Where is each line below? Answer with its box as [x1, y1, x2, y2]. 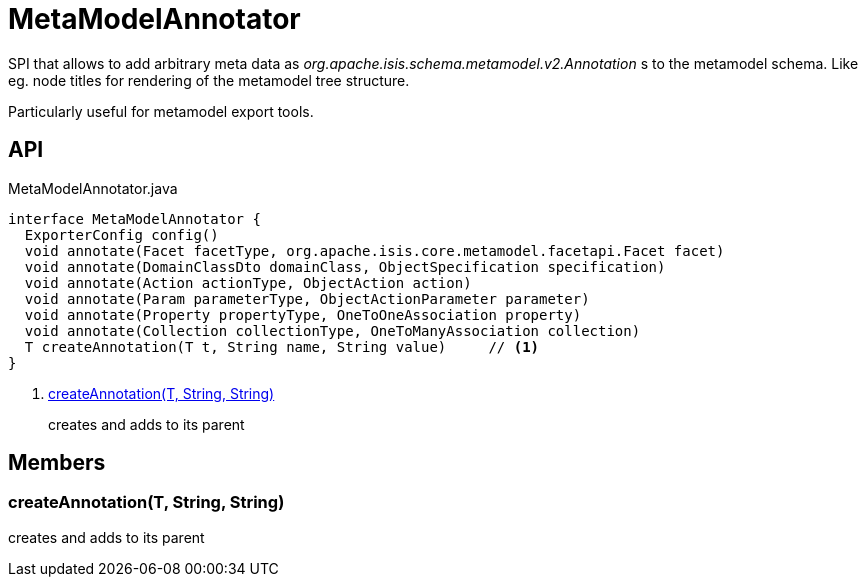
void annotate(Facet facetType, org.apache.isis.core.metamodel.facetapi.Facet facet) [24, 242, 725, 259]
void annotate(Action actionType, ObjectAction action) [24, 274, 472, 291]
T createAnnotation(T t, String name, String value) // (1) [24, 338, 540, 355]
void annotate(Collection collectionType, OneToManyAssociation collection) [24, 322, 641, 339]
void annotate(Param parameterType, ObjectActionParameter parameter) [24, 290, 590, 307]
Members [8, 450, 106, 476]
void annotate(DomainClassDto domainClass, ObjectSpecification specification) [24, 258, 666, 275]
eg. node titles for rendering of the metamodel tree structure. [8, 71, 410, 89]
